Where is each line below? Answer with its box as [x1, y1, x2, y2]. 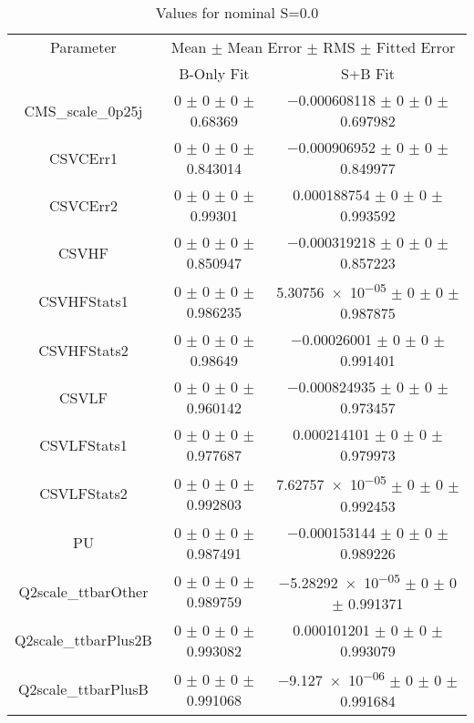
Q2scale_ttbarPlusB [18, 678, 149, 700]
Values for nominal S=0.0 [155, 2, 319, 23]
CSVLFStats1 [39, 433, 128, 455]
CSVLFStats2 [39, 483, 128, 504]
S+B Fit [340, 63, 396, 84]
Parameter [50, 36, 117, 57]
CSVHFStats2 [38, 339, 129, 361]
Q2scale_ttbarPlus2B [15, 629, 152, 651]
